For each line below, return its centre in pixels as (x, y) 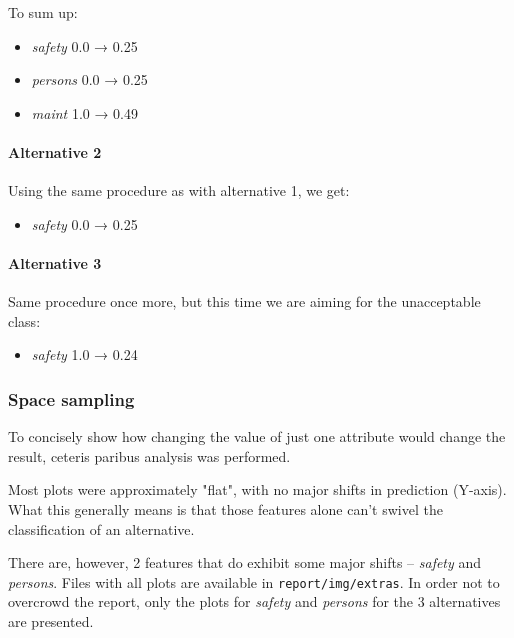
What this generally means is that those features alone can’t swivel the (225, 508)
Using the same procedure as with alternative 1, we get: (179, 190)
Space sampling (71, 398)
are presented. (51, 620)
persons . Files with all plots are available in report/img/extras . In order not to (254, 581)
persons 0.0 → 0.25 (89, 79)
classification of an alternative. (101, 528)
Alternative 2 (55, 151)
